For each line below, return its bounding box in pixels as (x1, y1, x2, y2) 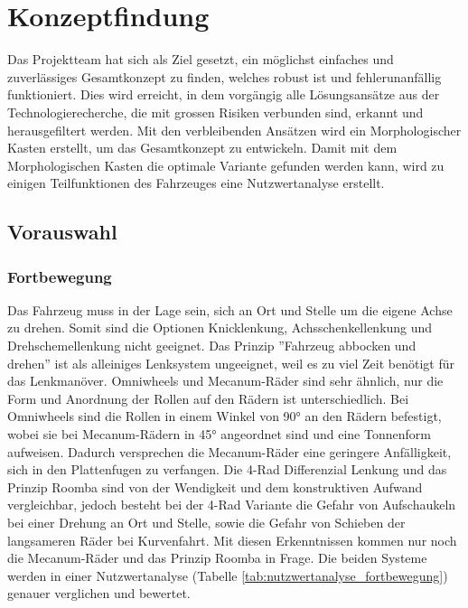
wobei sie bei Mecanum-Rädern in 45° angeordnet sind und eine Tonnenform (7, 425, 431, 444)
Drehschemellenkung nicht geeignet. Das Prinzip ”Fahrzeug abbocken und (7, 336, 417, 355)
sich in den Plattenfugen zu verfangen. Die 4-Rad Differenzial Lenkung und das (7, 460, 447, 479)
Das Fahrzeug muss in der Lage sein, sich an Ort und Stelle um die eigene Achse (7, 300, 453, 319)
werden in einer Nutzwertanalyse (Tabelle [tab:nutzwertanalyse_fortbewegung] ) (7, 566, 448, 585)
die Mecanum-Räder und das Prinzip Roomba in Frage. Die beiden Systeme (7, 548, 427, 567)
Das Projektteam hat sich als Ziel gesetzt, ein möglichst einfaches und (7, 50, 394, 69)
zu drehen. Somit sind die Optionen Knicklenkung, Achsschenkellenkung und (7, 318, 433, 337)
